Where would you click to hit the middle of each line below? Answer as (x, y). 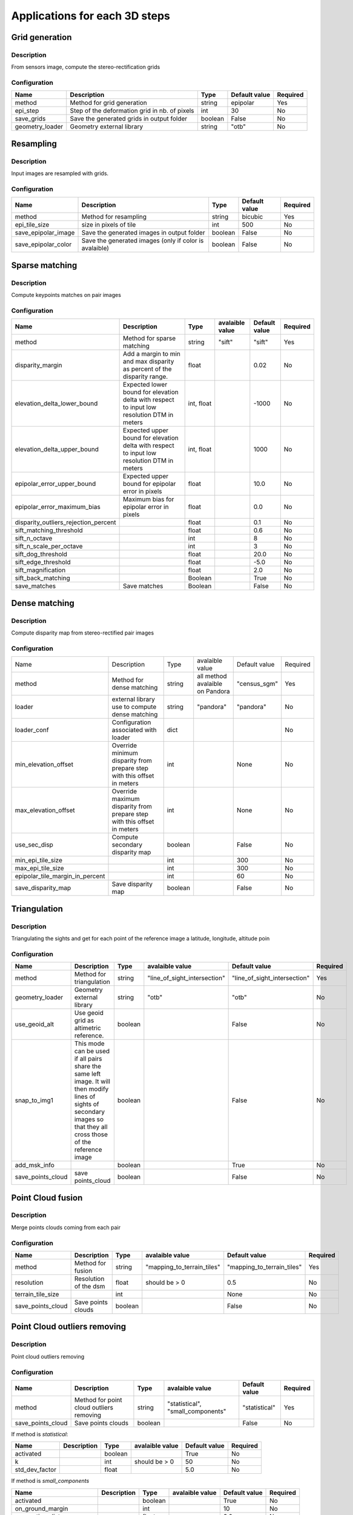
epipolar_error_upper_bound (55, 484)
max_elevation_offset (45, 810)
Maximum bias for (149, 499)
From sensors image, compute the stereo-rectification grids (86, 67)
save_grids (30, 119)
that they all (91, 1127)
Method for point (98, 1400)
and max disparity (149, 362)
